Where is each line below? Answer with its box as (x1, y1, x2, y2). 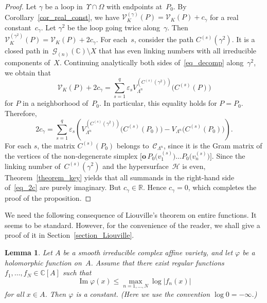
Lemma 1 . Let (5, 247, 52, 257)
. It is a (232, 34, 255, 45)
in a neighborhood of (23, 98, 88, 108)
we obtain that (5, 67, 51, 78)
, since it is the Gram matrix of (163, 140, 262, 150)
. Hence (143, 182, 167, 193)
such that (62, 267, 92, 278)
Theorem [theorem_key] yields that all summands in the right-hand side (5, 172, 235, 182)
